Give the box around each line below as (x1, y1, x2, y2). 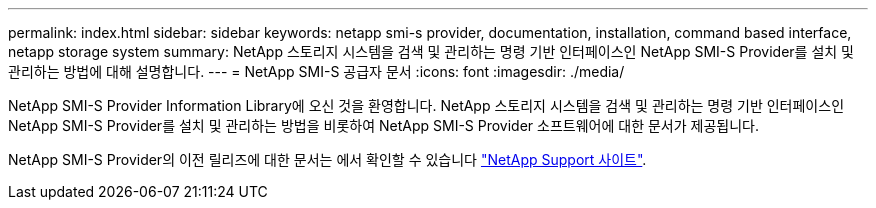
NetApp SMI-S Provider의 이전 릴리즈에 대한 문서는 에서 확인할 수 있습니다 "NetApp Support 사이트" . (8, 151, 647, 168)
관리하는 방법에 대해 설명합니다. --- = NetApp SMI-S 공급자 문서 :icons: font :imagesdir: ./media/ (8, 63, 625, 80)
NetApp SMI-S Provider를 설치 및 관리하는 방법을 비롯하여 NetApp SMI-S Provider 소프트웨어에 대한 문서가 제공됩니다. (8, 117, 759, 134)
